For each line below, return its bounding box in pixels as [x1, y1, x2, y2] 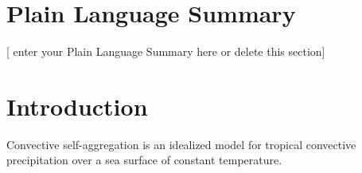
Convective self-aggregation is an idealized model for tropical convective [6, 136, 356, 152]
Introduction [6, 89, 148, 122]
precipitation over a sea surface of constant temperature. [6, 151, 282, 168]
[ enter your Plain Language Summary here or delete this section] [6, 43, 325, 60]
